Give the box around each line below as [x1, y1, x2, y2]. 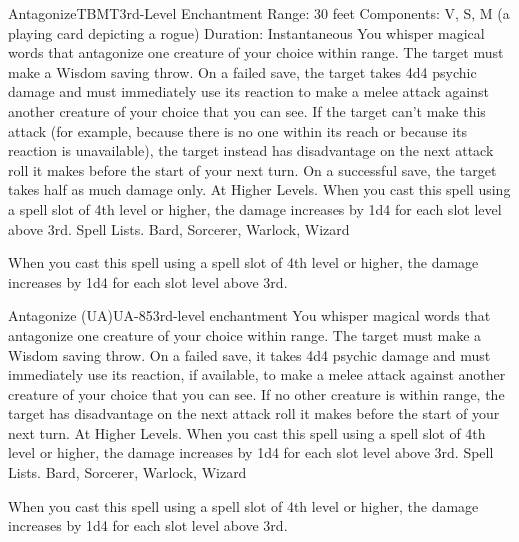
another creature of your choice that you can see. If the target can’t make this [8, 100, 486, 121]
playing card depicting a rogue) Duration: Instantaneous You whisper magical [8, 22, 485, 43]
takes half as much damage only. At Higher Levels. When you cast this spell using [8, 179, 511, 200]
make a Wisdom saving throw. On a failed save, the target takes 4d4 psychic [8, 61, 477, 82]
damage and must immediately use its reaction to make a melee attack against [8, 81, 489, 102]
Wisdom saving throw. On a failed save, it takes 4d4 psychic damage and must [8, 344, 491, 365]
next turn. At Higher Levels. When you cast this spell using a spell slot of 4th [8, 422, 486, 443]
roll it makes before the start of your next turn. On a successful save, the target [8, 159, 497, 180]
